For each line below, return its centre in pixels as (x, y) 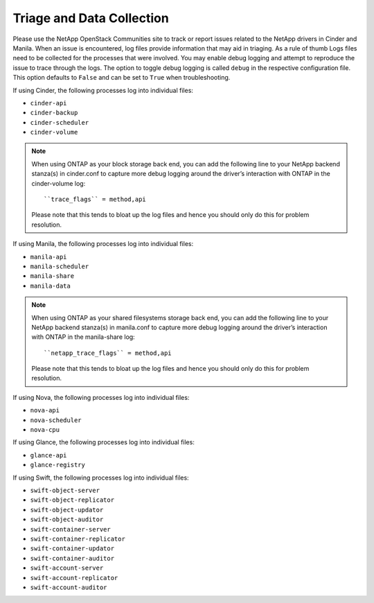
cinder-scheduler (60, 122)
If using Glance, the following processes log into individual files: (104, 442)
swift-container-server (70, 529)
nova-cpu (45, 430)
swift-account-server (67, 568)
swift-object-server (65, 490)
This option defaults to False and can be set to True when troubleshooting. (122, 78)
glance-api (48, 455)
